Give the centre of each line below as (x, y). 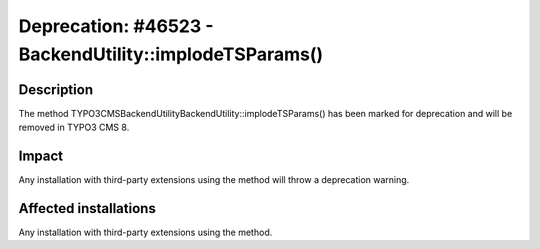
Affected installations (87, 208)
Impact (41, 156)
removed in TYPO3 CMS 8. (74, 127)
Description (56, 89)
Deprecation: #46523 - (116, 26)
